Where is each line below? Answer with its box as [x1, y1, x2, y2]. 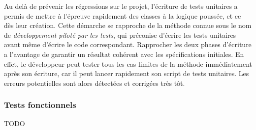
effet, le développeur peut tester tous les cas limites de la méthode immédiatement [4, 58, 252, 69]
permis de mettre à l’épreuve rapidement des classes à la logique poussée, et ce [4, 10, 241, 21]
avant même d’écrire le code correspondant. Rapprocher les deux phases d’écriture [4, 39, 252, 50]
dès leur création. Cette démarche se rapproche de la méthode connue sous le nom [4, 20, 252, 30]
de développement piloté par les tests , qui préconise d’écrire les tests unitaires [4, 29, 236, 40]
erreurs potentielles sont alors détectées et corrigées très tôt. [4, 78, 185, 88]
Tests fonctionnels [4, 99, 76, 111]
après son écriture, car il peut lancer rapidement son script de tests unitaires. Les [4, 68, 249, 78]
